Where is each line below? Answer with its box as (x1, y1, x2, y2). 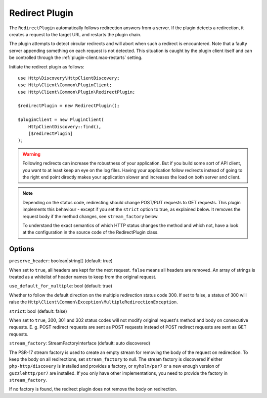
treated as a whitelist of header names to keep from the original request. (9, 274, 157, 280)
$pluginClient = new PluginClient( (18, 117, 104, 122)
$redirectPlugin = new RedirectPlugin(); (18, 103, 120, 109)
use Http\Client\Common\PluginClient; (18, 82, 112, 88)
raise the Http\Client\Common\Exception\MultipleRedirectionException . (9, 299, 178, 305)
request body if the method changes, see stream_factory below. (22, 213, 159, 219)
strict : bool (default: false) (9, 308, 67, 314)
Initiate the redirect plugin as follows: (9, 63, 85, 69)
